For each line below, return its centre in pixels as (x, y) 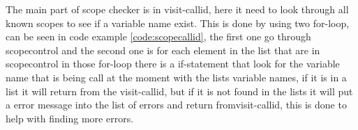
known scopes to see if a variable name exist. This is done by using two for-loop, (178, 23)
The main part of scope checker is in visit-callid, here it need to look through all (177, 9)
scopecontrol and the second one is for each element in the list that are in (163, 50)
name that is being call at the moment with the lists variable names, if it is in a (176, 77)
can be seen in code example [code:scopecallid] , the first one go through (158, 36)
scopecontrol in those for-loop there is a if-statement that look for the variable (173, 64)
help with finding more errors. (70, 118)
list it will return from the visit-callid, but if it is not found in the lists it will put (179, 91)
